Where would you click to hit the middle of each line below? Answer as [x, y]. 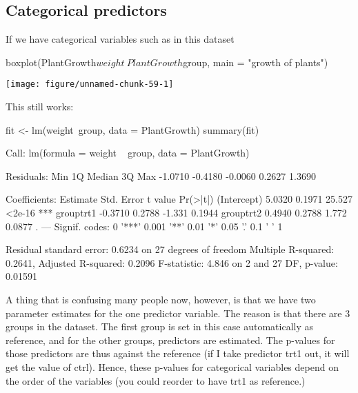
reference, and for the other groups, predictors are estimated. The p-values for [170, 340]
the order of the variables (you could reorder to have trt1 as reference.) [156, 380]
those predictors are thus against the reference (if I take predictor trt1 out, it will [178, 353]
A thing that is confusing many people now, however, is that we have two [161, 299]
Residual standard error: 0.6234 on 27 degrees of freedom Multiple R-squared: [170, 249]
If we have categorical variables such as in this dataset [120, 39]
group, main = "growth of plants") [256, 62]
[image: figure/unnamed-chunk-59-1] [90, 84]
